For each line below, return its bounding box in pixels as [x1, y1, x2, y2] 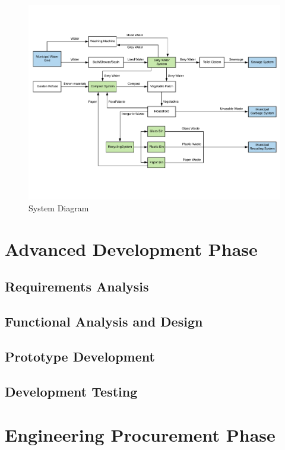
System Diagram [28, 201, 89, 214]
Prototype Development [5, 347, 155, 365]
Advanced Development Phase [5, 236, 258, 261]
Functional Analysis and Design [5, 312, 203, 330]
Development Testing [5, 382, 138, 400]
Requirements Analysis [5, 277, 149, 296]
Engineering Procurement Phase [5, 423, 275, 447]
